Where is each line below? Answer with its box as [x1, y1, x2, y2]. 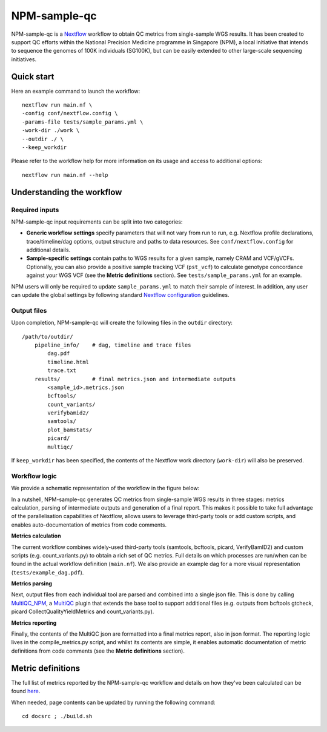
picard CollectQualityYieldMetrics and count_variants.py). [11, 608, 154, 615]
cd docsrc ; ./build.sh [22, 713, 93, 719]
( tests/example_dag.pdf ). [11, 568, 84, 576]
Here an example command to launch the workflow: [11, 87, 140, 95]
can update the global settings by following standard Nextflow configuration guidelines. [11, 291, 230, 299]
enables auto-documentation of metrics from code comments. [11, 521, 167, 528]
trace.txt [47, 367, 77, 374]
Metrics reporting [11, 619, 57, 627]
